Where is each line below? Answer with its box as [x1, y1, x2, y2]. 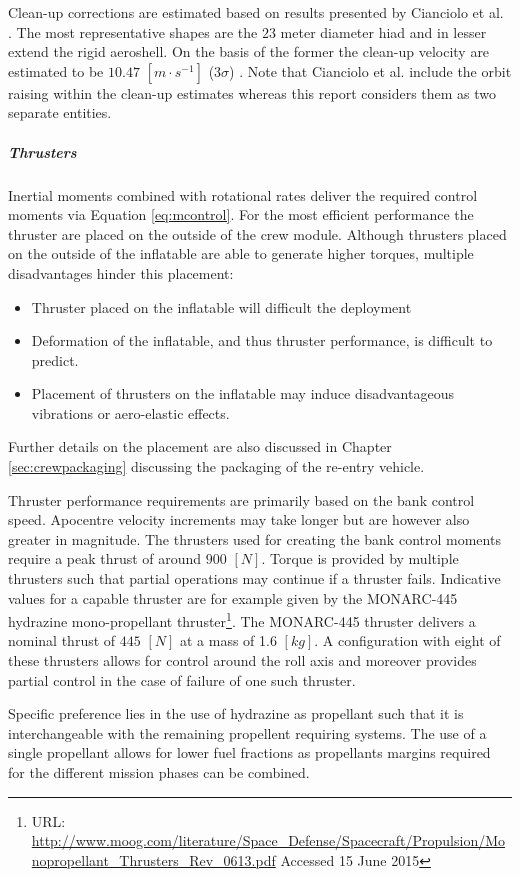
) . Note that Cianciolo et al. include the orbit [229, 60, 512, 81]
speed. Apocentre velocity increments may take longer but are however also [8, 509, 470, 530]
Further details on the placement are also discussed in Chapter [8, 436, 392, 457]
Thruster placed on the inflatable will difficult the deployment [31, 296, 412, 317]
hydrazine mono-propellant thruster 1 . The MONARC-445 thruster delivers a [8, 608, 476, 631]
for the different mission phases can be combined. [8, 762, 310, 783]
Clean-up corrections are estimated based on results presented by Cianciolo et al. [8, 2, 504, 22]
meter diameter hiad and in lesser [280, 21, 487, 42]
